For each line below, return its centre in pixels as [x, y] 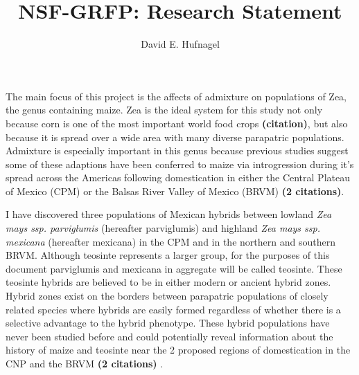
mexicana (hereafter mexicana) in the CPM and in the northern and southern [170, 241]
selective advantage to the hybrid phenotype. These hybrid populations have [168, 323]
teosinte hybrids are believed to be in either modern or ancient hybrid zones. [168, 282]
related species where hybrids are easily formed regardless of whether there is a [173, 309]
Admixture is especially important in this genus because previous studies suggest [177, 150]
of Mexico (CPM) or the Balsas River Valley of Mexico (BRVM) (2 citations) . [175, 191]
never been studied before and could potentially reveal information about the [169, 336]
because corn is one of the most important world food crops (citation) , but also [177, 123]
